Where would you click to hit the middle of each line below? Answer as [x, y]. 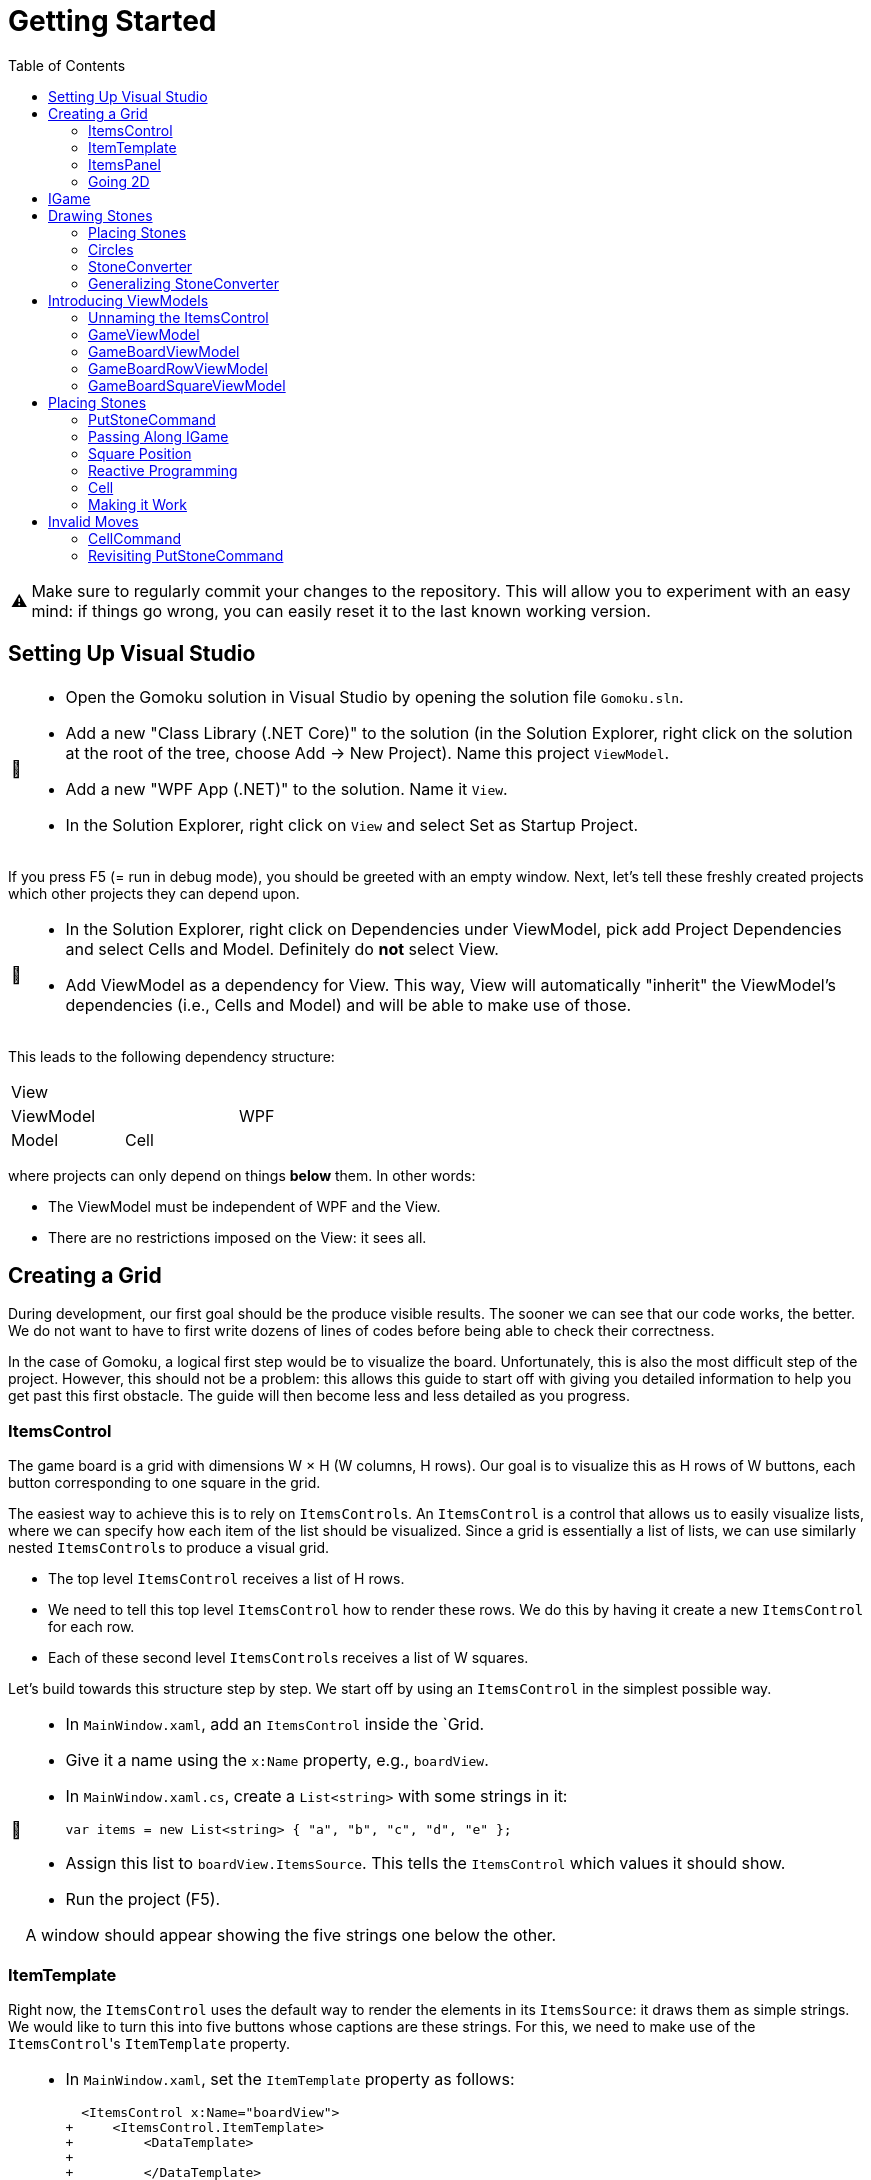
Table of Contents [67, 65]
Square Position [140, 453]
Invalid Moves [93, 521]
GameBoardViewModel [164, 351]
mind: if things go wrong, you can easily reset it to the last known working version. [341, 610]
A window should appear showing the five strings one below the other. [291, 1935]
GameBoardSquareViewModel [187, 385]
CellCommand [135, 538]
